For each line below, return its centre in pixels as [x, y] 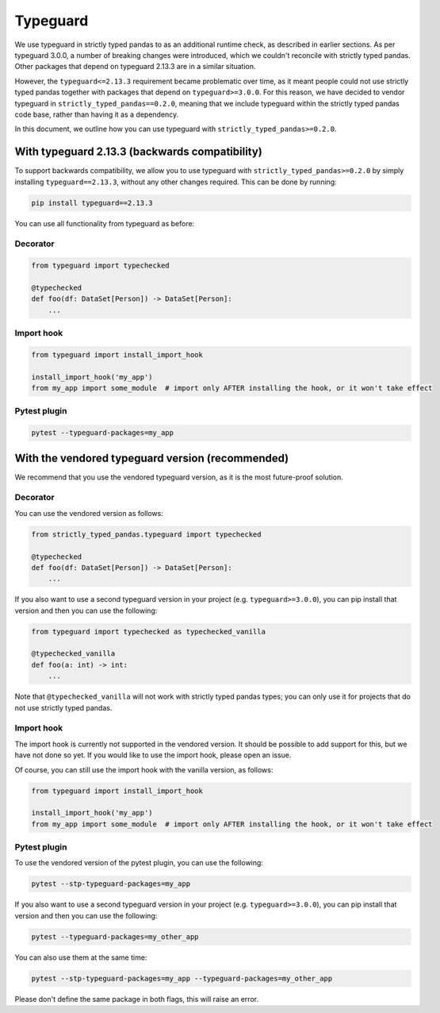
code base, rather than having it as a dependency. [97, 114]
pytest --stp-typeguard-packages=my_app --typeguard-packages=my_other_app [182, 978]
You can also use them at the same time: [81, 957]
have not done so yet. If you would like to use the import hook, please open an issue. [153, 755]
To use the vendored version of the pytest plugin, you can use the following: [139, 863]
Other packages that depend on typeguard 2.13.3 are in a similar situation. [136, 67]
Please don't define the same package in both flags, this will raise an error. [137, 999]
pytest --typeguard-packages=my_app [103, 433]
